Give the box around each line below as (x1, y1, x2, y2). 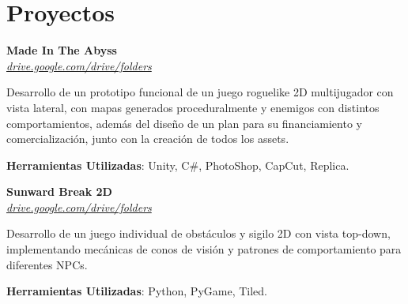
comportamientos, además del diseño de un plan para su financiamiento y (6, 114, 362, 131)
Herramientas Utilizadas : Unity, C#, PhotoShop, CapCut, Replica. (6, 156, 349, 173)
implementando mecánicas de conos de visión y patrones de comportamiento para (6, 241, 402, 257)
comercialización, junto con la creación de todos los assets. (6, 130, 289, 147)
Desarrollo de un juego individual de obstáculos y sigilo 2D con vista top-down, (6, 225, 391, 242)
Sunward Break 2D (6, 183, 112, 200)
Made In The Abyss (6, 42, 117, 58)
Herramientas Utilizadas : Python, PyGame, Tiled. (6, 283, 267, 299)
